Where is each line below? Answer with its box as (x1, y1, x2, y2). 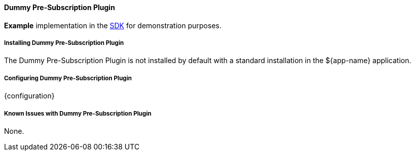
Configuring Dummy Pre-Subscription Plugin (4, 74, 132, 82)
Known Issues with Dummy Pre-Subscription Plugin (4, 110, 152, 117)
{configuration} (4, 91, 55, 100)
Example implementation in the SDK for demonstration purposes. (4, 21, 221, 30)
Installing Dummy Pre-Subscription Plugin (4, 39, 124, 46)
